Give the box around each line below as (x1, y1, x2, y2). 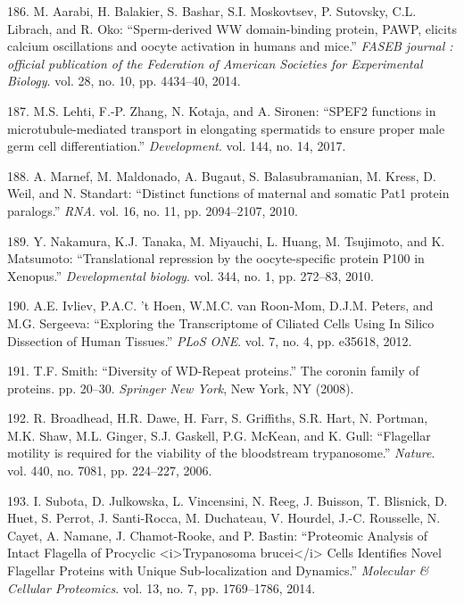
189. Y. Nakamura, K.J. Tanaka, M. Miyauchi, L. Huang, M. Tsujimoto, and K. (7, 231, 445, 250)
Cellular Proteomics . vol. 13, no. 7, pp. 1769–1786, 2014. (7, 578, 316, 597)
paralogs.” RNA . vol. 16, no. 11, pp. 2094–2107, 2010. (7, 201, 298, 219)
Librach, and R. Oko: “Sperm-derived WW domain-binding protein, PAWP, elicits (7, 19, 457, 37)
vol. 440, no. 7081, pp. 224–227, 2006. (7, 461, 212, 480)
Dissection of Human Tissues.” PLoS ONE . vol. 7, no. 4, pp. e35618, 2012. (7, 331, 412, 350)
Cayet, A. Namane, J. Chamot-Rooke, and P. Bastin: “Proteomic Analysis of (7, 525, 428, 544)
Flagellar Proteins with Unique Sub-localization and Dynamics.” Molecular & (7, 561, 429, 580)
